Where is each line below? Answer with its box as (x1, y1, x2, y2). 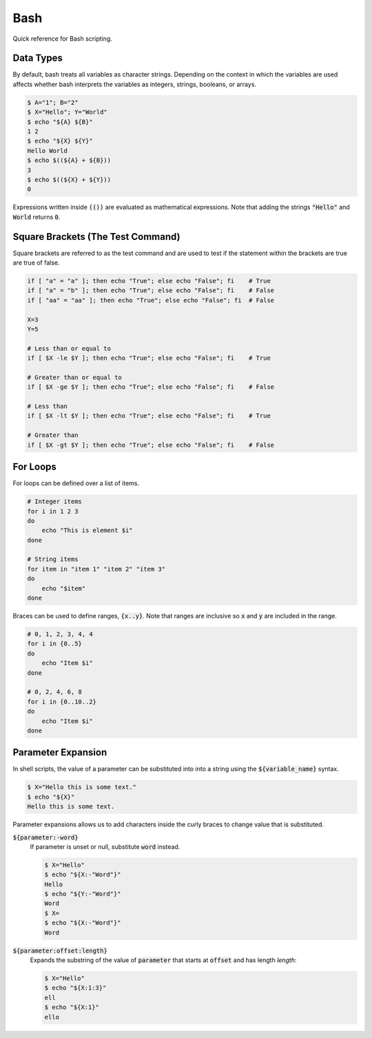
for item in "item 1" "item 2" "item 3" (27, 565, 165, 573)
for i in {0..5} (27, 640, 83, 648)
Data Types (12, 52, 63, 64)
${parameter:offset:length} (12, 946, 108, 955)
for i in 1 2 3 (27, 507, 79, 515)
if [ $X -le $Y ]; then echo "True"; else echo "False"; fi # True (27, 354, 271, 362)
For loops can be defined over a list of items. (12, 479, 140, 487)
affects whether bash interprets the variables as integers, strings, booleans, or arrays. (12, 80, 257, 88)
